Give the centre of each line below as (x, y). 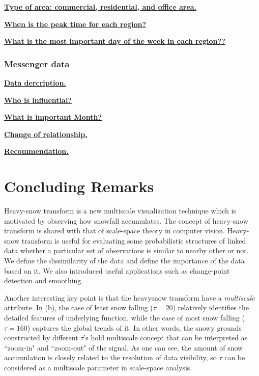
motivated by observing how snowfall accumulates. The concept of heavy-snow (126, 220)
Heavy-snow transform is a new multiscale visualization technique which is (120, 211)
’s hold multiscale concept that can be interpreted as (166, 338)
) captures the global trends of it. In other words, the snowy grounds (134, 327)
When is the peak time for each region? (75, 24)
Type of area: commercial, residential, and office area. (100, 7)
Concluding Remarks (79, 186)
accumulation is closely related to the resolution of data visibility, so (110, 357)
